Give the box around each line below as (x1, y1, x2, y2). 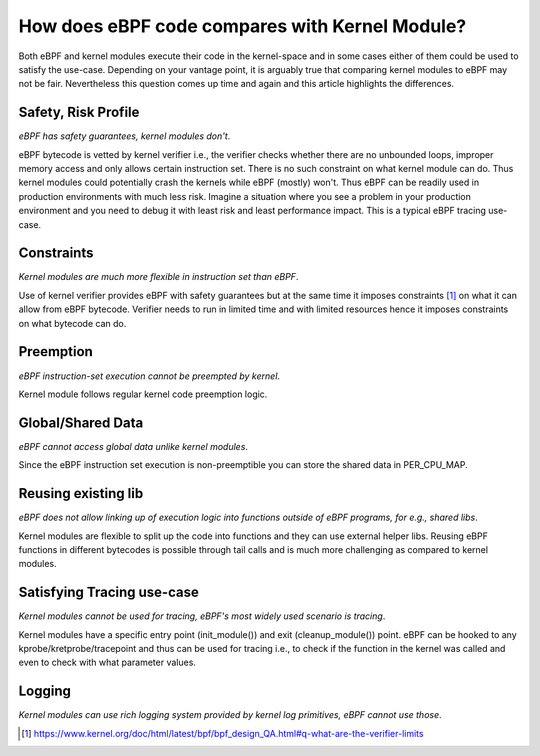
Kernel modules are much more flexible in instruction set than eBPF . (18, 271, 299, 283)
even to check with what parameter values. (18, 656, 197, 669)
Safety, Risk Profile (18, 104, 140, 121)
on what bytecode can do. (18, 317, 127, 329)
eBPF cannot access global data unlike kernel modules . (18, 440, 249, 452)
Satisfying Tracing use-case (18, 584, 199, 601)
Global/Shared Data (18, 414, 144, 431)
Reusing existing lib (18, 485, 144, 502)
